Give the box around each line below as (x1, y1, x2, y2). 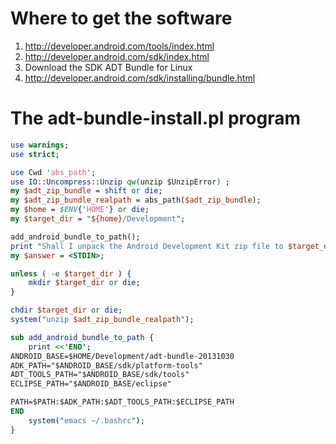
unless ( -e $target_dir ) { (10, 268, 132, 279)
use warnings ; (10, 140, 70, 150)
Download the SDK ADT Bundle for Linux (24, 61, 193, 73)
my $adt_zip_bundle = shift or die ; (10, 186, 163, 196)
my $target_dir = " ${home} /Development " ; (10, 214, 186, 224)
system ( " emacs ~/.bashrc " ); (28, 415, 145, 426)
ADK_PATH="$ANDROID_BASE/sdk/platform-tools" (10, 360, 203, 371)
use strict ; (10, 149, 60, 159)
